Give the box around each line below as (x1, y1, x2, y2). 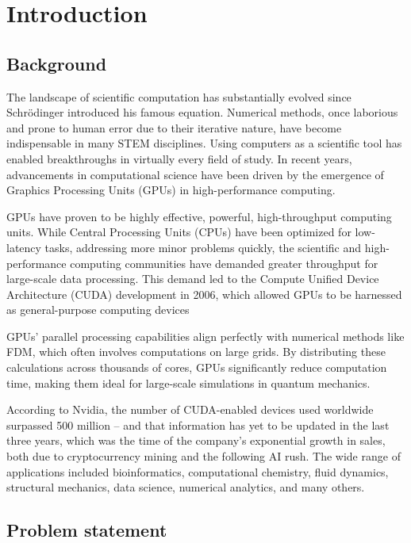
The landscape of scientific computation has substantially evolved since (6, 88, 351, 105)
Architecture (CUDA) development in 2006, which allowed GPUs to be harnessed (6, 285, 402, 302)
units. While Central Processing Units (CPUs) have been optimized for (6, 224, 351, 240)
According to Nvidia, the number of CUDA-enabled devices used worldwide (6, 401, 374, 418)
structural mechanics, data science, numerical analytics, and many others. (6, 479, 365, 495)
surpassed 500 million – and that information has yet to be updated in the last (6, 416, 390, 433)
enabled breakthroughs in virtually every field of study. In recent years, (6, 150, 352, 166)
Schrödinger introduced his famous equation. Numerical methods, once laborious (6, 104, 398, 120)
